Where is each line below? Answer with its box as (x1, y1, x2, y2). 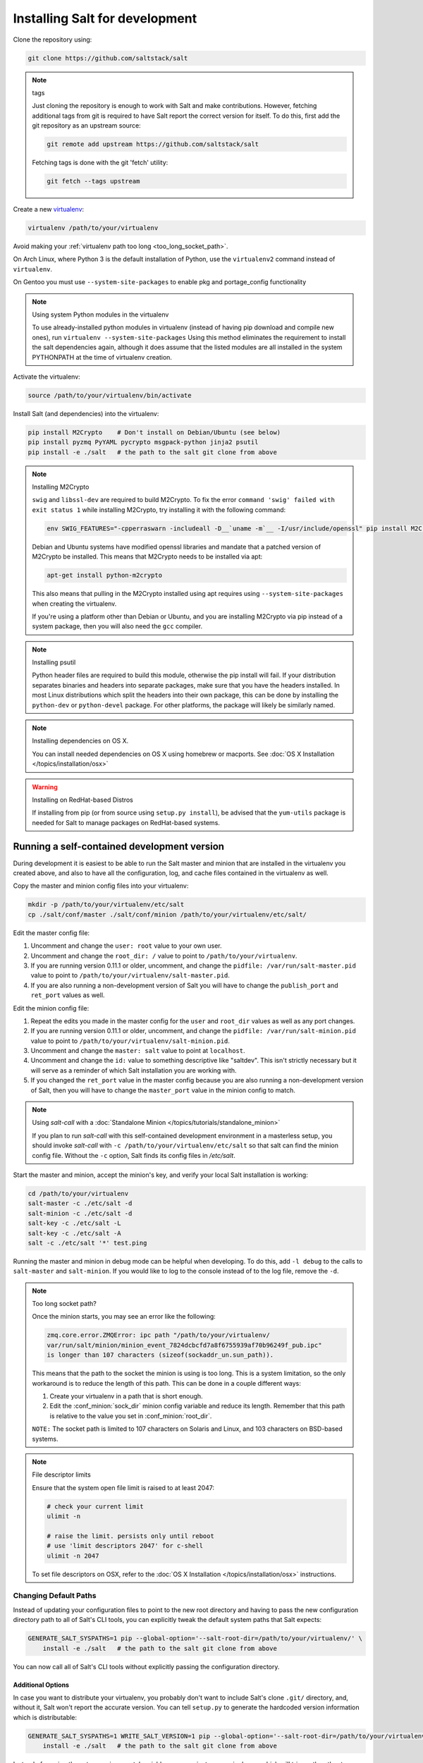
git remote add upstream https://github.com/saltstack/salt (47, 140, 259, 148)
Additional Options (13, 1680, 70, 1689)
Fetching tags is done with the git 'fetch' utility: (32, 159, 168, 167)
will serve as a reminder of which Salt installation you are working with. (30, 1066, 237, 1075)
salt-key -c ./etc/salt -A (27, 1229, 121, 1237)
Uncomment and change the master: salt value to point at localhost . (30, 1047, 245, 1055)
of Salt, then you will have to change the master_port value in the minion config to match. (30, 1086, 295, 1094)
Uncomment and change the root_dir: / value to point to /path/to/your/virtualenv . (30, 951, 298, 960)
